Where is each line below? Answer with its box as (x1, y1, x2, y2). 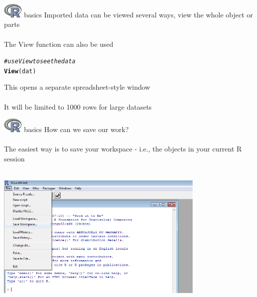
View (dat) (4, 67, 36, 75)
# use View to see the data (4, 58, 76, 65)
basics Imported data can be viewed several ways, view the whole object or (23, 9, 253, 19)
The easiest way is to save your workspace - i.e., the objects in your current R (4, 144, 242, 154)
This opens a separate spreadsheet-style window (4, 82, 150, 92)
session (4, 153, 25, 163)
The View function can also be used (4, 38, 114, 49)
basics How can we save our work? (23, 124, 129, 135)
